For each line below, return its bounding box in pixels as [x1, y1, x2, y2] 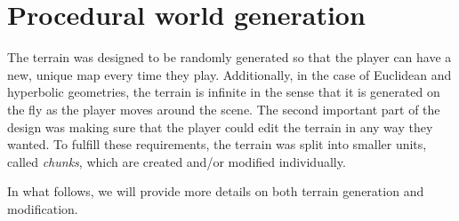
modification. [7, 199, 78, 217]
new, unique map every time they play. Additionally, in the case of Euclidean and [7, 65, 452, 83]
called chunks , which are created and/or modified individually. [7, 152, 346, 170]
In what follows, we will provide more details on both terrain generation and [7, 182, 424, 201]
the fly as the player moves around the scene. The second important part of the [7, 99, 440, 118]
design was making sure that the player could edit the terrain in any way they [7, 117, 433, 136]
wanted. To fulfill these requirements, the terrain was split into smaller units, [7, 135, 427, 154]
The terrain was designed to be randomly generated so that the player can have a [7, 48, 452, 67]
